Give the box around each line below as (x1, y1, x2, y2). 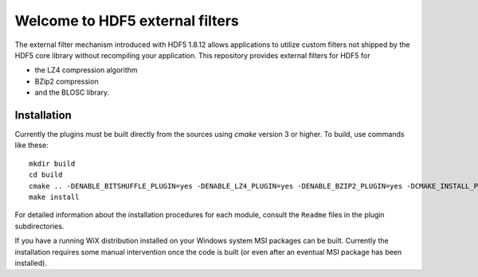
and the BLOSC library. (34, 88, 110, 97)
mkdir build (29, 159, 76, 168)
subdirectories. (14, 221, 65, 231)
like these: (14, 140, 49, 150)
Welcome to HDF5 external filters (14, 12, 239, 29)
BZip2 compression (34, 76, 99, 86)
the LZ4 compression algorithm (34, 65, 139, 75)
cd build (29, 170, 63, 179)
